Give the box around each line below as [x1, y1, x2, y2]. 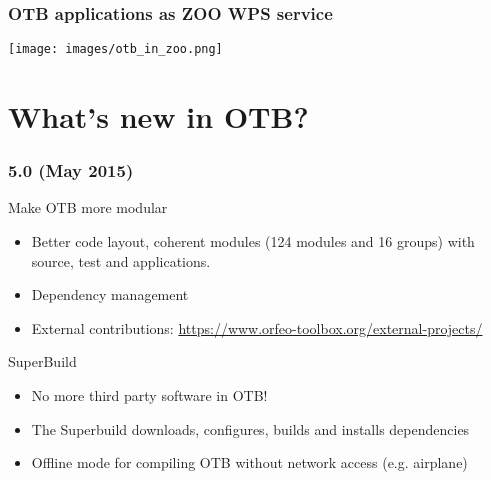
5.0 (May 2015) [8, 158, 134, 183]
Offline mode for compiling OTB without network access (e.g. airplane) [31, 452, 468, 473]
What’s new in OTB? [8, 96, 309, 137]
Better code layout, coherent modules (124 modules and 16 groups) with [31, 231, 475, 252]
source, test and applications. [31, 250, 211, 271]
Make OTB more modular [8, 197, 168, 218]
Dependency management [31, 284, 189, 305]
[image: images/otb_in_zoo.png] [8, 42, 223, 57]
